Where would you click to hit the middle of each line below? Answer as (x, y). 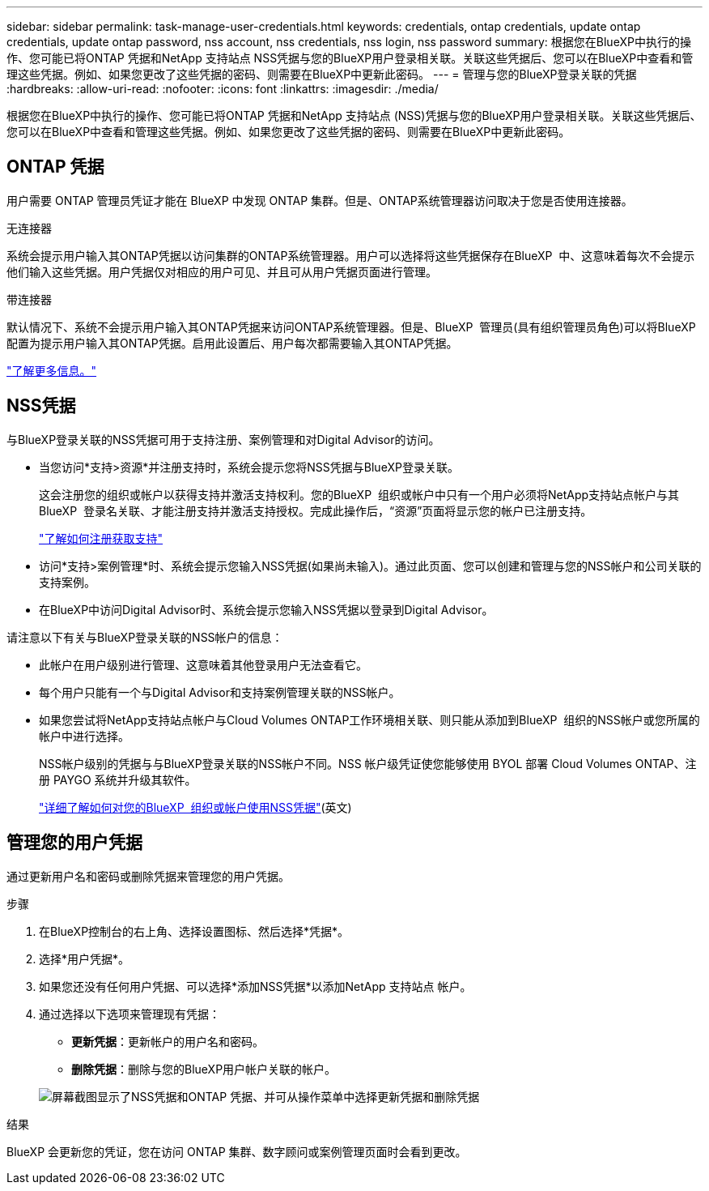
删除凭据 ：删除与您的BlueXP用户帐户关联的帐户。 (204, 1069)
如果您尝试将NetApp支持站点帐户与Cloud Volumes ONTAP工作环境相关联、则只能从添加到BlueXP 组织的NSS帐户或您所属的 (369, 719)
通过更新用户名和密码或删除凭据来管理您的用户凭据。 (148, 876)
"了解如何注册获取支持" (101, 538)
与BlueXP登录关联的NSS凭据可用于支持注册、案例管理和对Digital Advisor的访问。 (223, 439)
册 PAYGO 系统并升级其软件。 (118, 779)
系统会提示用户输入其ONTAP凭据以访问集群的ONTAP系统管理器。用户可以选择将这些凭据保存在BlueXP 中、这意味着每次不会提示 (351, 255)
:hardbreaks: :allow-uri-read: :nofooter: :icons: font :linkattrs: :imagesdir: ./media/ (223, 89)
